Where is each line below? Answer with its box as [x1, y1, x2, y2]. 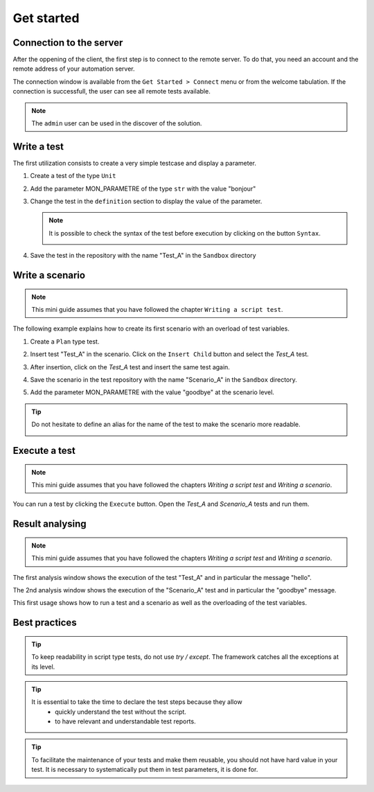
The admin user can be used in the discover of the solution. [31, 119, 202, 127]
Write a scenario [12, 270, 86, 281]
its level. [31, 662, 55, 671]
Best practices [12, 617, 77, 628]
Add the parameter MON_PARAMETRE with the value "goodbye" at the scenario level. [30, 388, 275, 396]
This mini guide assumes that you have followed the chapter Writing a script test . [31, 306, 283, 314]
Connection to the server [12, 37, 123, 49]
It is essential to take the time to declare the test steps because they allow [31, 698, 242, 706]
